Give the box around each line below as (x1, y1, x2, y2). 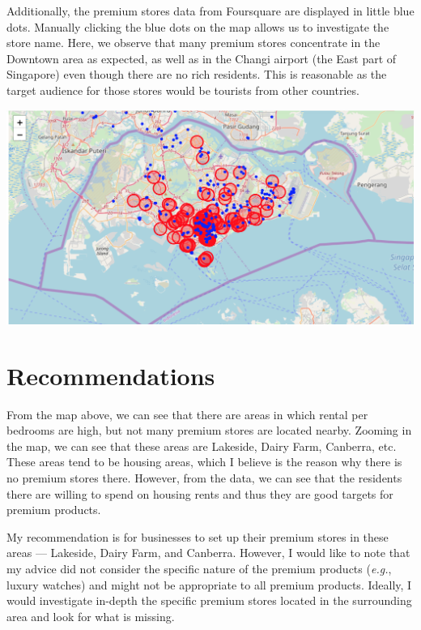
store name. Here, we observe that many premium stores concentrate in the (6, 34, 381, 51)
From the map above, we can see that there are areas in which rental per (6, 405, 368, 422)
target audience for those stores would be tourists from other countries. (6, 81, 359, 98)
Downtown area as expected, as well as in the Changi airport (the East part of (6, 49, 397, 66)
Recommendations (6, 358, 215, 392)
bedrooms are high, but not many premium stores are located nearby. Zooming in (6, 422, 412, 439)
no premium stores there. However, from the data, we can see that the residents (6, 469, 402, 486)
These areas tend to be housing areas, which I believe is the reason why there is (6, 453, 402, 470)
